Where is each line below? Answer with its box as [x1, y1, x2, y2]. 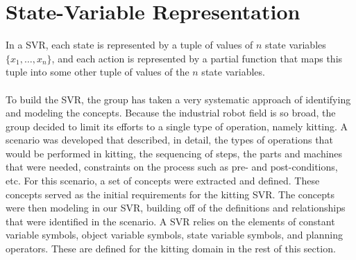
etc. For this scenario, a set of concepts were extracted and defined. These [6, 173, 320, 188]
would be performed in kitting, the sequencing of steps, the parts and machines [6, 146, 343, 160]
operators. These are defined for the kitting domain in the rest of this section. [6, 241, 336, 256]
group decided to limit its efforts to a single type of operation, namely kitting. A [6, 119, 348, 133]
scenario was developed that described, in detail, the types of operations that [6, 132, 333, 147]
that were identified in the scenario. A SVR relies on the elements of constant [6, 214, 335, 228]
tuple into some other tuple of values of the [6, 64, 189, 79]
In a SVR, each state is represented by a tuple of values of [6, 37, 253, 52]
